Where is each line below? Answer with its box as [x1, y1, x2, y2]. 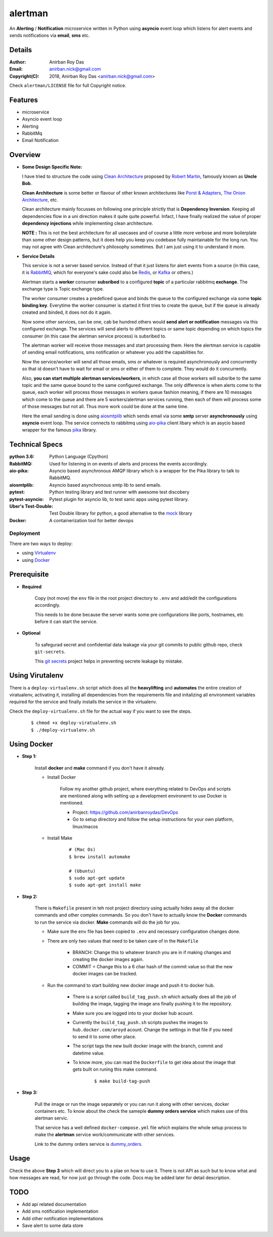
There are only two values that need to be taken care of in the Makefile [47, 938, 199, 944]
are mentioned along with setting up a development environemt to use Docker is [60, 792, 227, 798]
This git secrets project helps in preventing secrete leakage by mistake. [34, 658, 184, 664]
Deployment [9, 530, 40, 537]
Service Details [22, 253, 55, 259]
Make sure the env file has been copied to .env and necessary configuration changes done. [47, 928, 240, 935]
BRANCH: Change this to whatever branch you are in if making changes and [72, 950, 231, 956]
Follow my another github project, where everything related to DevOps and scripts [60, 786, 231, 792]
